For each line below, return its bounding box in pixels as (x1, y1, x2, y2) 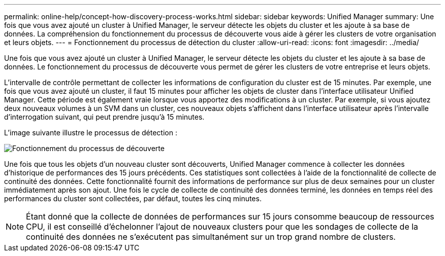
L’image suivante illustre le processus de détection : (4, 128, 177, 137)
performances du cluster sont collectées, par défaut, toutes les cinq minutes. (4, 194, 262, 203)
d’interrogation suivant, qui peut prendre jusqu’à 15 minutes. (4, 113, 205, 121)
